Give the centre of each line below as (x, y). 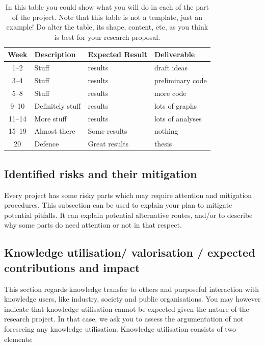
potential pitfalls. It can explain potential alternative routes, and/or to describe (128, 215)
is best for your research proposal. (107, 36)
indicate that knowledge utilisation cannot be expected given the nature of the (127, 308)
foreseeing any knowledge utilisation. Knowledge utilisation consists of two (120, 328)
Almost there (55, 131)
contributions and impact (72, 267)
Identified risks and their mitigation (101, 173)
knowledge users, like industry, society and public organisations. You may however (132, 299)
